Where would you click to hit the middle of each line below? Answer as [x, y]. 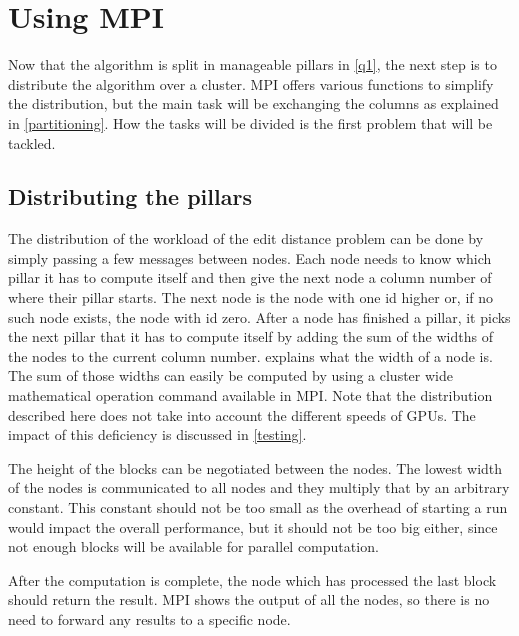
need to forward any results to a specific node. [149, 618]
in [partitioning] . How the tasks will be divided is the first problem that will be [250, 122]
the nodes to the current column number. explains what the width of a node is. [250, 355]
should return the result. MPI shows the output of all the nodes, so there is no [249, 599]
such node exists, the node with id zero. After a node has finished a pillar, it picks [259, 316]
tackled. [32, 142]
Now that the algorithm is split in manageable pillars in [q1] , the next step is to [252, 64]
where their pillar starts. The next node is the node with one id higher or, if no [251, 297]
